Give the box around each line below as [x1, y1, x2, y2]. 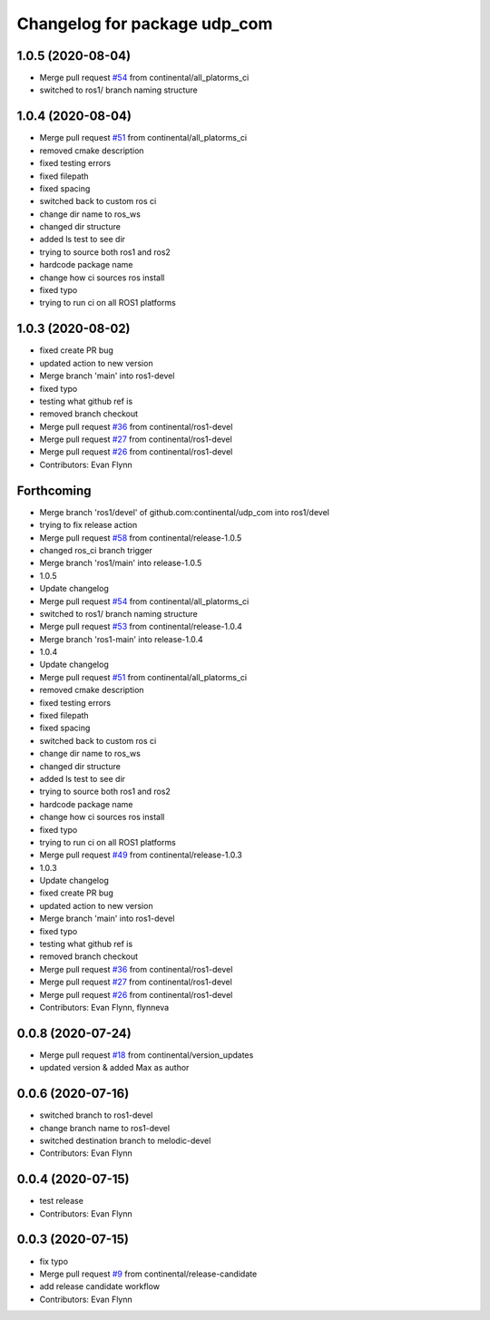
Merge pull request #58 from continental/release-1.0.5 [39, 532, 242, 543]
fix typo [39, 1256, 68, 1266]
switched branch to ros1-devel [39, 1110, 153, 1120]
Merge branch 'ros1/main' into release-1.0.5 [39, 558, 202, 569]
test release [39, 1196, 83, 1207]
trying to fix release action [39, 520, 138, 531]
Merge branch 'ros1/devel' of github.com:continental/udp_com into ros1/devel [39, 506, 330, 517]
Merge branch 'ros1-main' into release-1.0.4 [39, 633, 203, 644]
